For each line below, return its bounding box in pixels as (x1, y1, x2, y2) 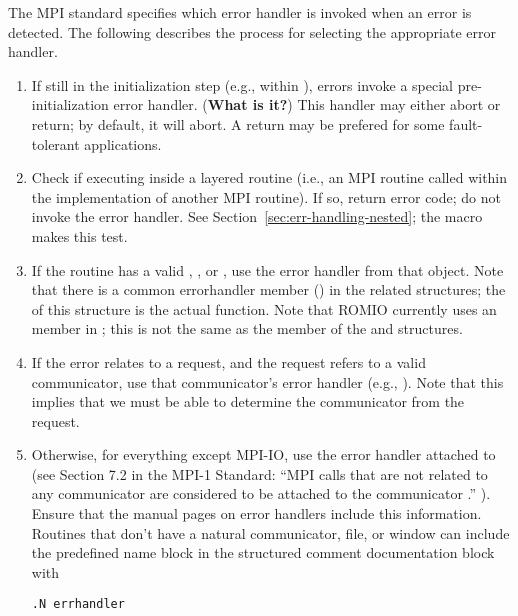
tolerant (31, 133, 80, 154)
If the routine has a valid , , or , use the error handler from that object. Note (31, 259, 504, 280)
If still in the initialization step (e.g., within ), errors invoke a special (31, 74, 454, 95)
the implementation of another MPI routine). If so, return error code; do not (31, 186, 501, 207)
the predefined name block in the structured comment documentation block (31, 542, 495, 563)
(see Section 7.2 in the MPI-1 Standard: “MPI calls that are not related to (31, 463, 488, 484)
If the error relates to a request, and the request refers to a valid (31, 351, 426, 372)
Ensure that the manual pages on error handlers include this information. (31, 503, 482, 524)
